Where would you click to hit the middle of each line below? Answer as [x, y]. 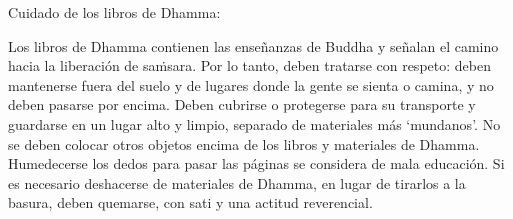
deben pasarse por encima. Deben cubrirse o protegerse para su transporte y [242, 104]
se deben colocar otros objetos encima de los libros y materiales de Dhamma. [244, 143]
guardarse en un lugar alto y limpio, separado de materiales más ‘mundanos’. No [254, 123]
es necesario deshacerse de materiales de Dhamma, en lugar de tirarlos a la [237, 182]
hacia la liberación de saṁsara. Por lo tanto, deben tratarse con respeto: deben [249, 65]
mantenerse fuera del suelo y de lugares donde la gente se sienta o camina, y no [251, 84]
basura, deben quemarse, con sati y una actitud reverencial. [190, 202]
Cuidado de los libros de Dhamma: [114, 12]
